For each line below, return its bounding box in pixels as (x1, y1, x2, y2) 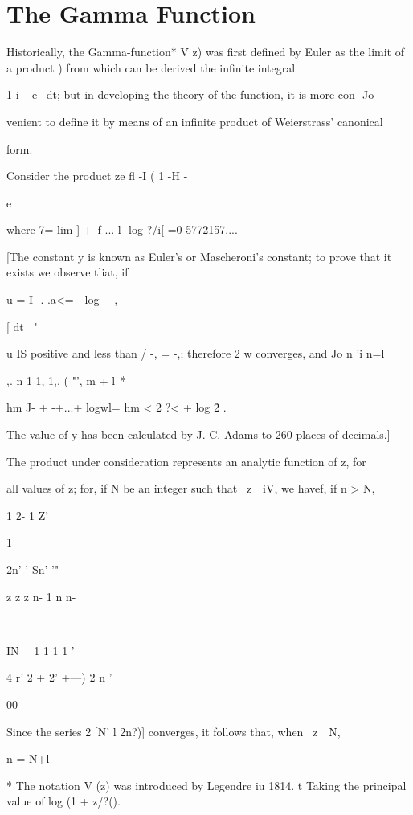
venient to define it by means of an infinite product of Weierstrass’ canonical (6, 113, 383, 129)
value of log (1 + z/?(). (6, 792, 121, 809)
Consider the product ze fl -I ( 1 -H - (6, 167, 188, 184)
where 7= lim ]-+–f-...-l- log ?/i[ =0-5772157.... (6, 221, 238, 238)
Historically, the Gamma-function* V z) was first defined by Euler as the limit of (6, 43, 404, 60)
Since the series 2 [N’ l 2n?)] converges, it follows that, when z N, (6, 723, 341, 739)
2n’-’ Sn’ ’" (6, 561, 59, 577)
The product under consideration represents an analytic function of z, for (6, 453, 366, 469)
